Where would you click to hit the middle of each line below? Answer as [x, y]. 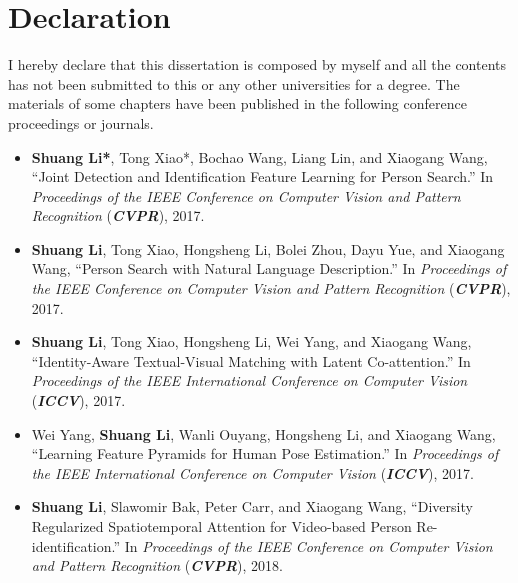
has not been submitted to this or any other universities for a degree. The [234, 83]
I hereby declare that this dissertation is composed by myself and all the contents [257, 64]
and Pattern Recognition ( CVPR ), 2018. [157, 565]
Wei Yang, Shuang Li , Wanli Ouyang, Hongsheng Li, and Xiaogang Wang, [263, 433]
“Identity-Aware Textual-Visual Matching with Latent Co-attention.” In [251, 360]
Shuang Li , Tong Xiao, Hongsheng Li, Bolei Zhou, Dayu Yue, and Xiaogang [268, 248]
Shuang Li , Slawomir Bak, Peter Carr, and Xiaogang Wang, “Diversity [252, 506]
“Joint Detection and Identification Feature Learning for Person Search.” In [262, 176]
